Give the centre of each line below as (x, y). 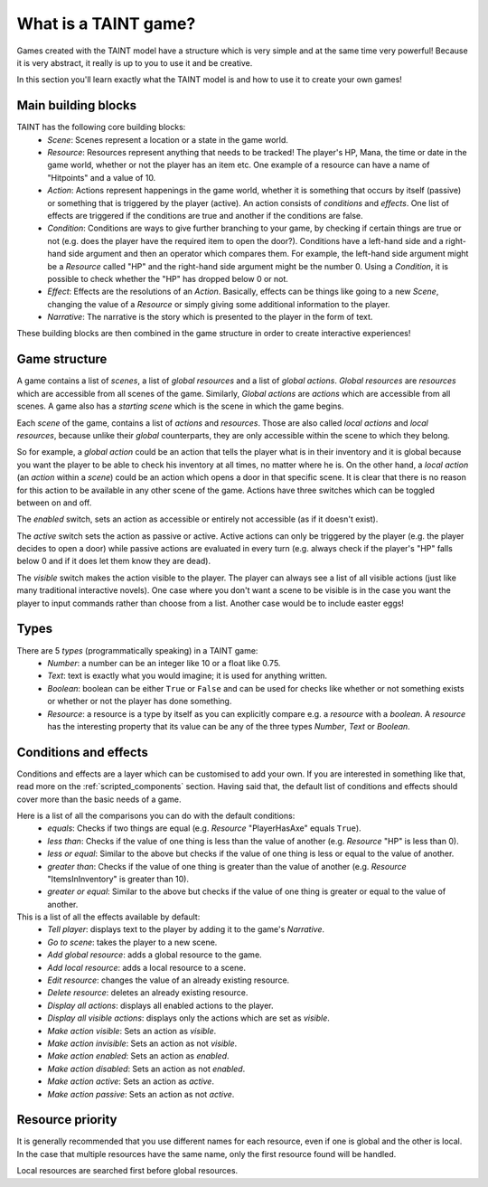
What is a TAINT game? (106, 24)
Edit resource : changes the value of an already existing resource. (169, 980)
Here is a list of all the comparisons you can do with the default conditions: (156, 815)
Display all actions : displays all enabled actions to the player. (161, 1005)
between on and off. (54, 503)
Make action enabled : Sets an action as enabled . (138, 1056)
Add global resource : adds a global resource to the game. (155, 955)
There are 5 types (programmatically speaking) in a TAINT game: (137, 650)
